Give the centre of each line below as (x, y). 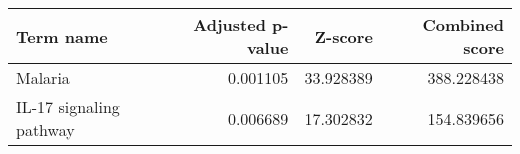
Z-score (343, 36)
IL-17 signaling (68, 106)
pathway (45, 129)
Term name (62, 36)
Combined (463, 24)
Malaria (43, 77)
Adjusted (229, 24)
